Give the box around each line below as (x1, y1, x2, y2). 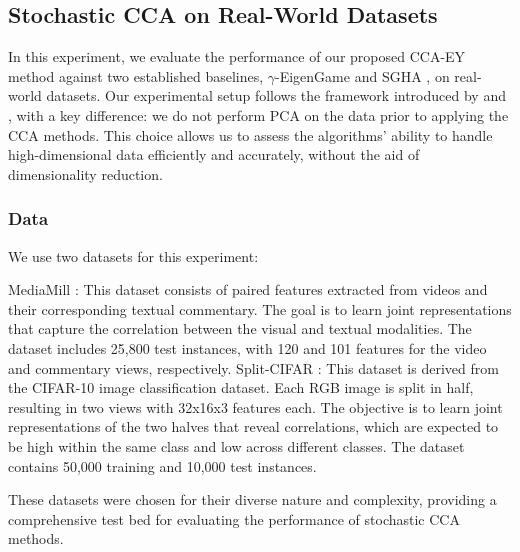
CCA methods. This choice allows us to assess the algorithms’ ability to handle (8, 124, 493, 145)
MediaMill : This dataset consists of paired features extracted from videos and (8, 279, 488, 300)
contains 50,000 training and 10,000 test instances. (8, 455, 317, 476)
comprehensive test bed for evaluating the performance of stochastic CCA (8, 508, 460, 529)
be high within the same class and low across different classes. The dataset (8, 435, 465, 456)
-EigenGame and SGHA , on (275, 65, 450, 86)
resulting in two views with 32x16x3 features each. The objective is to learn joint (8, 396, 503, 417)
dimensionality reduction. (8, 163, 163, 184)
